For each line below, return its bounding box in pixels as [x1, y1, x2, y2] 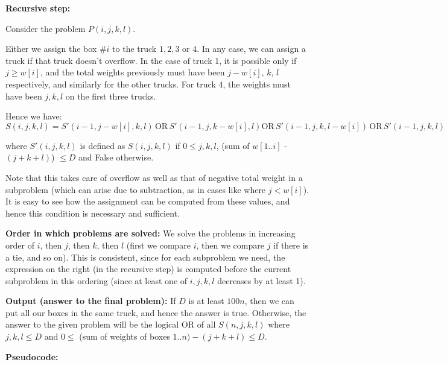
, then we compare [196, 238, 264, 251]
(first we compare [126, 238, 191, 251]
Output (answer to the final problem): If [5, 294, 176, 307]
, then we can [244, 294, 294, 307]
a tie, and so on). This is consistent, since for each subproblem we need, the [5, 250, 285, 263]
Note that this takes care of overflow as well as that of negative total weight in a [5, 171, 303, 183]
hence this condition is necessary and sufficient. [5, 206, 180, 219]
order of [5, 238, 34, 251]
